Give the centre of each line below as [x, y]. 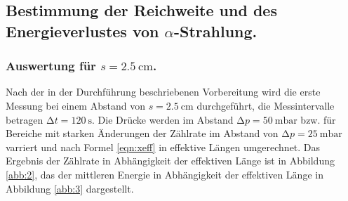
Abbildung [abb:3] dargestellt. [70, 188]
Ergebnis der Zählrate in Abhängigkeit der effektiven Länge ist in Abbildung [170, 161]
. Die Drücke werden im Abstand [163, 119]
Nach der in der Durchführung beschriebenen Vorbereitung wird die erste [163, 92]
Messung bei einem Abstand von [75, 105]
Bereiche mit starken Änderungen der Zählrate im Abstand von [142, 133]
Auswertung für [51, 66]
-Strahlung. [216, 31]
